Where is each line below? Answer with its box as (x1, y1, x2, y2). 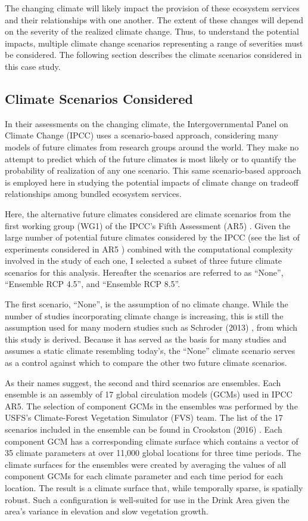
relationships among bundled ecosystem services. (5, 187, 182, 200)
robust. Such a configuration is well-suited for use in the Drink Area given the (5, 493, 290, 505)
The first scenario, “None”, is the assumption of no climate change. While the (5, 298, 288, 310)
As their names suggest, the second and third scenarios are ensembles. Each (5, 376, 281, 389)
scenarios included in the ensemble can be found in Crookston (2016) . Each (5, 423, 282, 436)
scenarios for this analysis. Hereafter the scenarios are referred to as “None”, (5, 266, 284, 278)
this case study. (5, 60, 61, 72)
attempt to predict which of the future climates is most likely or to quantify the (5, 152, 296, 165)
